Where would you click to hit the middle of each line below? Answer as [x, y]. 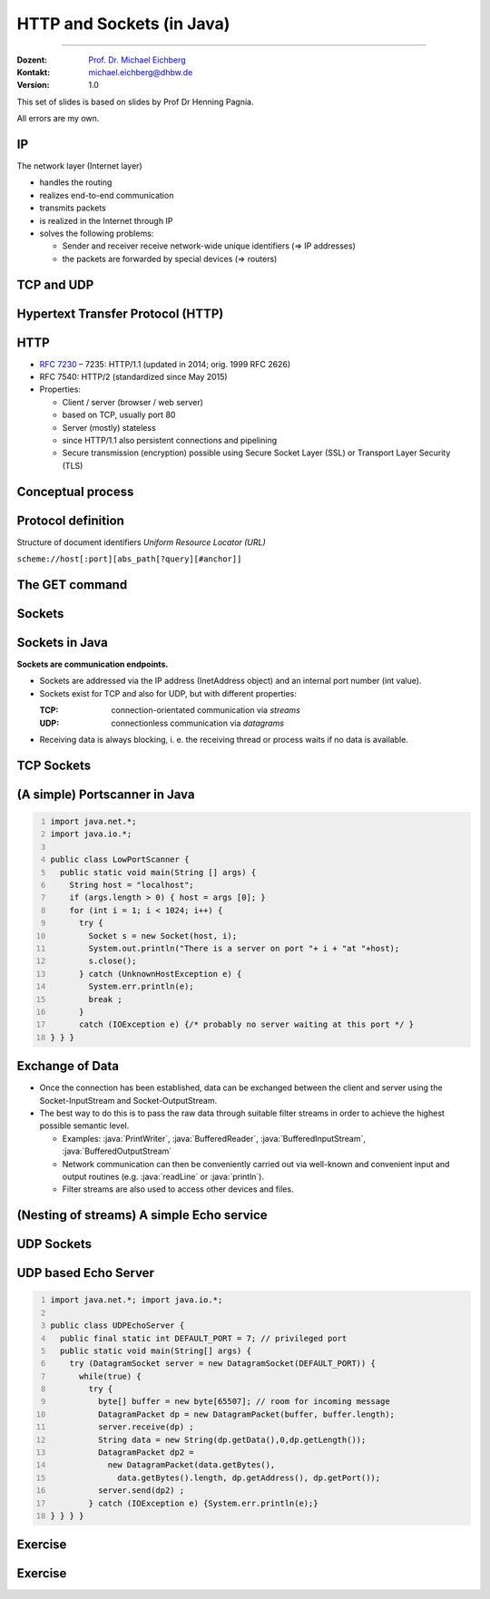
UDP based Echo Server [85, 1273]
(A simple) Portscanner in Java [106, 794]
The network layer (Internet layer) [79, 166]
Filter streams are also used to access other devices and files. [178, 1189]
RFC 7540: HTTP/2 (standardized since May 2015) [133, 377]
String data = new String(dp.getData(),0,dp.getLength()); [232, 1439]
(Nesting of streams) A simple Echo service [142, 1215]
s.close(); [113, 961]
